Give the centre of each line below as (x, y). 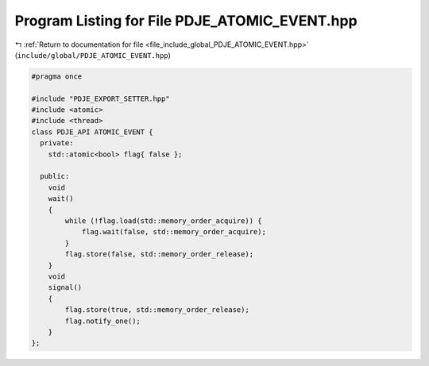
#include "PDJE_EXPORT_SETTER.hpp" (100, 98)
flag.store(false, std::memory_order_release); (159, 254)
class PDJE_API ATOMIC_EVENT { (93, 132)
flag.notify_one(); (102, 321)
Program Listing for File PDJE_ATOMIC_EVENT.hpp (186, 21)
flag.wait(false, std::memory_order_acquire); (174, 232)
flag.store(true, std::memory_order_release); (157, 310)
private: (57, 143)
